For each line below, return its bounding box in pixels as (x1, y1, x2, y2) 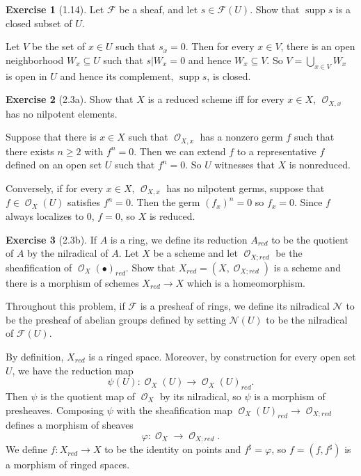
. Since (294, 195, 323, 209)
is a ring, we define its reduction (110, 232, 248, 246)
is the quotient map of (40, 388, 136, 403)
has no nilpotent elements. (6, 106, 118, 120)
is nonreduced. (289, 157, 351, 172)
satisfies (67, 195, 101, 209)
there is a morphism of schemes (6, 275, 139, 289)
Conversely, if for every (6, 180, 104, 195)
